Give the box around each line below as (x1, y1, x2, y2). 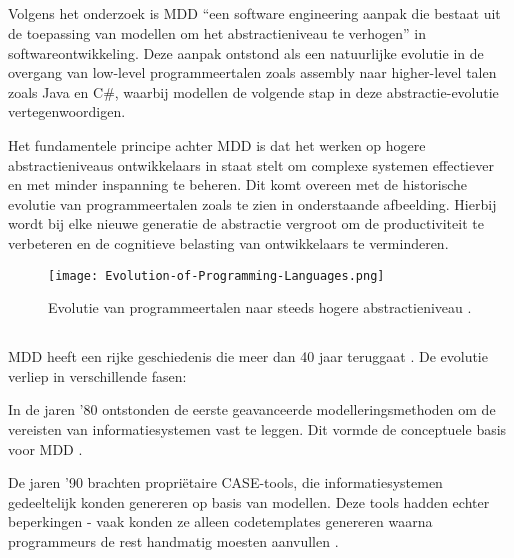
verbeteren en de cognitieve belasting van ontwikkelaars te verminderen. (8, 232, 449, 253)
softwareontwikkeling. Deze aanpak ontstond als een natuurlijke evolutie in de (8, 42, 484, 63)
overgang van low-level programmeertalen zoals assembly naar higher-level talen (8, 62, 497, 83)
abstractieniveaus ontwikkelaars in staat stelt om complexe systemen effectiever (8, 154, 494, 175)
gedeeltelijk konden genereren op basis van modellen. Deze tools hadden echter (8, 491, 490, 512)
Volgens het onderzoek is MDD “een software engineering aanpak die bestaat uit (8, 3, 501, 24)
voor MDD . (8, 438, 83, 459)
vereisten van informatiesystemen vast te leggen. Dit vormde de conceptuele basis (8, 418, 507, 439)
